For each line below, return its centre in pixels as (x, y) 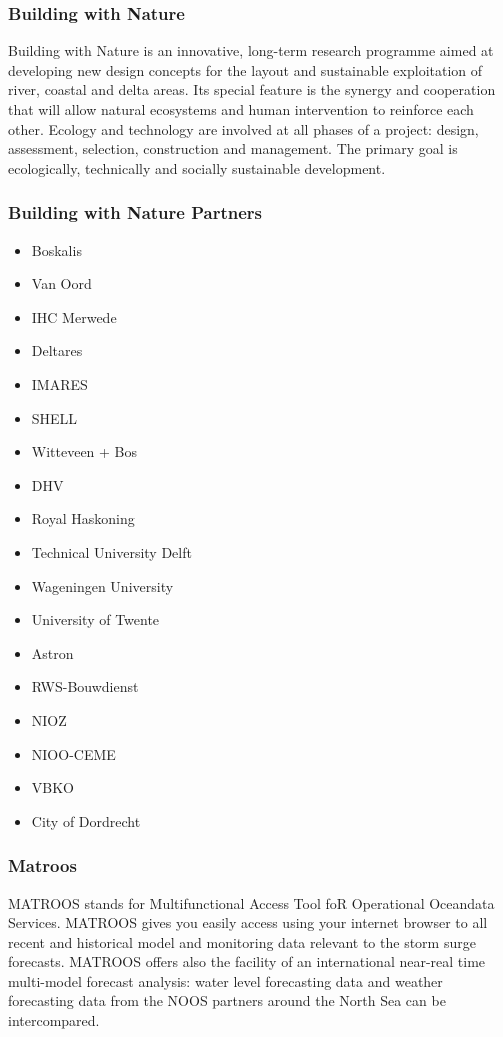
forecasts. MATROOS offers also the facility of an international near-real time (247, 961)
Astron (52, 652)
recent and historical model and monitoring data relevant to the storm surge (242, 941)
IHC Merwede (74, 316)
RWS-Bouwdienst (85, 686)
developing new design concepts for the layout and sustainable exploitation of (245, 69)
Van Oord (61, 283)
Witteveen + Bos (84, 451)
